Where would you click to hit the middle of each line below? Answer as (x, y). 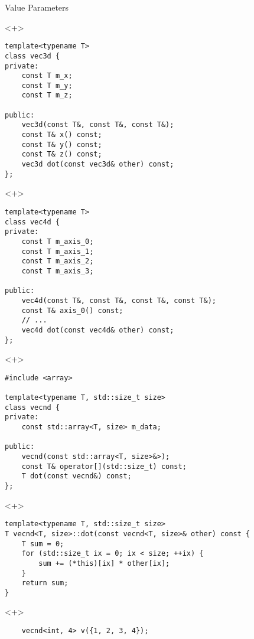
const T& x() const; (62, 135)
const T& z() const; (62, 154)
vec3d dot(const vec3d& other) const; (98, 164)
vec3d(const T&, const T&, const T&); (98, 125)
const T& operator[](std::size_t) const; (104, 466)
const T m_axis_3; (58, 271)
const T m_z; (47, 95)
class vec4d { (32, 222)
